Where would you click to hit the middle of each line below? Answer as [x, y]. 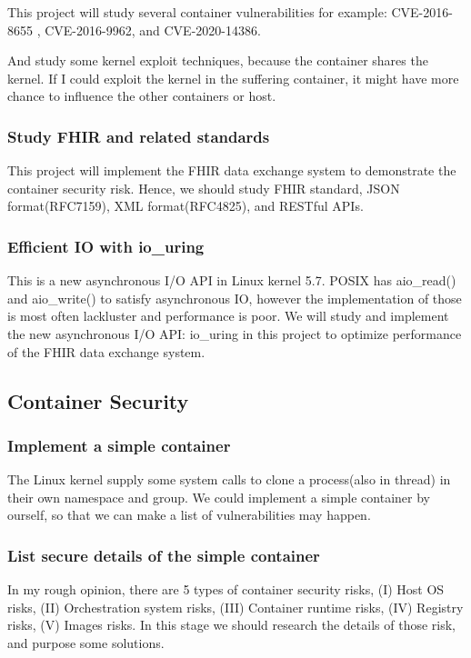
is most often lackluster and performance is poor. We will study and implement [228, 316]
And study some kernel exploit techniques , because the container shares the [218, 60]
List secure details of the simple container [164, 555]
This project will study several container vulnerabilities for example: [197, 12]
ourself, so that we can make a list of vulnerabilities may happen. [189, 515]
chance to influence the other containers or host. [142, 96]
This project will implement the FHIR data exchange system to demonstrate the [232, 170]
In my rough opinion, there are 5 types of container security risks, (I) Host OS [226, 589]
